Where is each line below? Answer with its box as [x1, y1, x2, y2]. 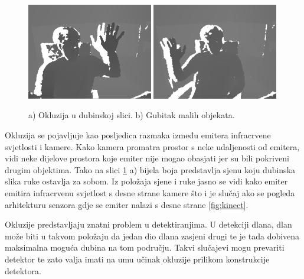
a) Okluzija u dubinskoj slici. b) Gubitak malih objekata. [28, 109, 235, 121]
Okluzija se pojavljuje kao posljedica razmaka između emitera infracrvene [5, 129, 271, 141]
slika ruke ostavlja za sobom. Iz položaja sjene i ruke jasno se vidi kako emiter [5, 175, 288, 187]
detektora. [5, 264, 41, 277]
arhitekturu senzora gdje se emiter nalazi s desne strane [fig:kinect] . [5, 198, 249, 210]
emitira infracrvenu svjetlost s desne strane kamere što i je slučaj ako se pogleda [5, 187, 295, 199]
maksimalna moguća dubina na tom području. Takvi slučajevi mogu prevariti [5, 241, 285, 254]
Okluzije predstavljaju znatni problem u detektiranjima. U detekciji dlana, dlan [5, 218, 292, 231]
